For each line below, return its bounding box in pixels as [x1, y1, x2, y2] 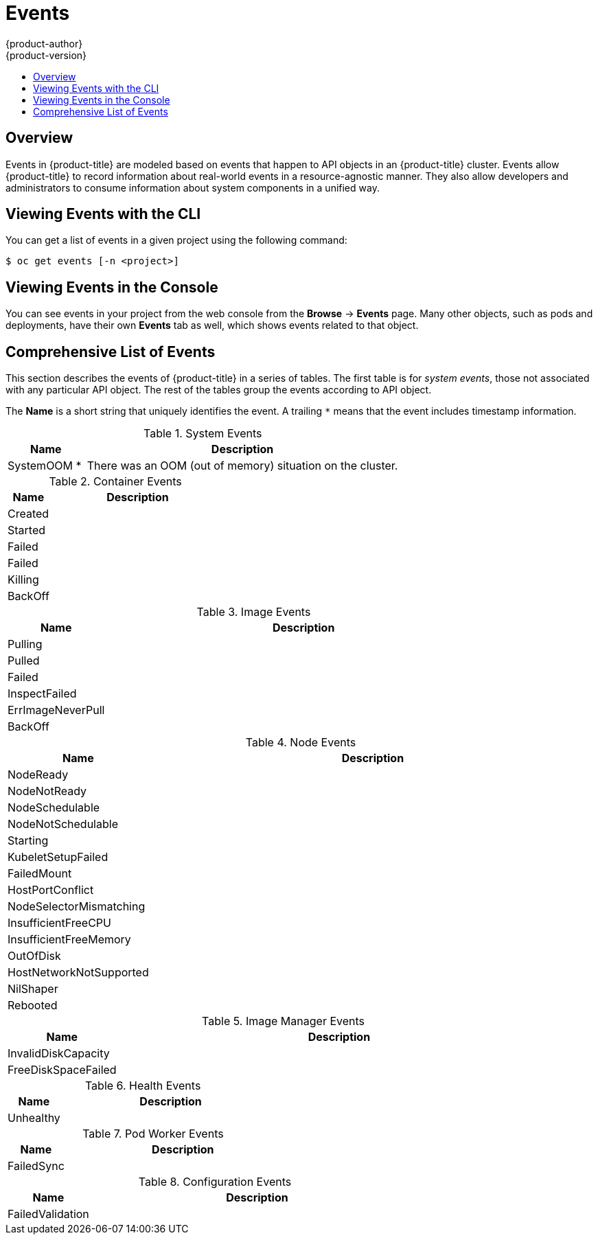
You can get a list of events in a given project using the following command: [5, 234, 347, 246]
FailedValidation [8, 1207, 89, 1221]
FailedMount [8, 866, 72, 881]
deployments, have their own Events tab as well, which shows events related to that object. [5, 319, 419, 332]
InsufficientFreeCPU [8, 916, 111, 930]
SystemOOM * [8, 459, 82, 473]
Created [8, 507, 49, 521]
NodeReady [8, 768, 69, 782]
